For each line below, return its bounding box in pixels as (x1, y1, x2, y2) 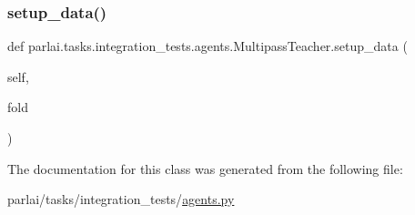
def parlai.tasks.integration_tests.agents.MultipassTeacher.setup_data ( (7, 36, 408, 56)
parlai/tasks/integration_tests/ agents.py (7, 189, 235, 209)
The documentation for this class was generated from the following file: (7, 159, 403, 178)
